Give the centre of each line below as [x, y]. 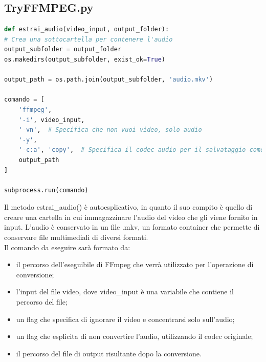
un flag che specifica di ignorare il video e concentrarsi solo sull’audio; [125, 319]
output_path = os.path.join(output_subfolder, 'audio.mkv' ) [109, 80]
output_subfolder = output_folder [63, 49]
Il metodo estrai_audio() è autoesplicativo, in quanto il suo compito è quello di [128, 207]
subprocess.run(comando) [46, 190]
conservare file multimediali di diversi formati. [76, 237]
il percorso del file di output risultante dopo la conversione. [109, 353]
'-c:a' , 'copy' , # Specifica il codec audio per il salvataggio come [141, 150]
